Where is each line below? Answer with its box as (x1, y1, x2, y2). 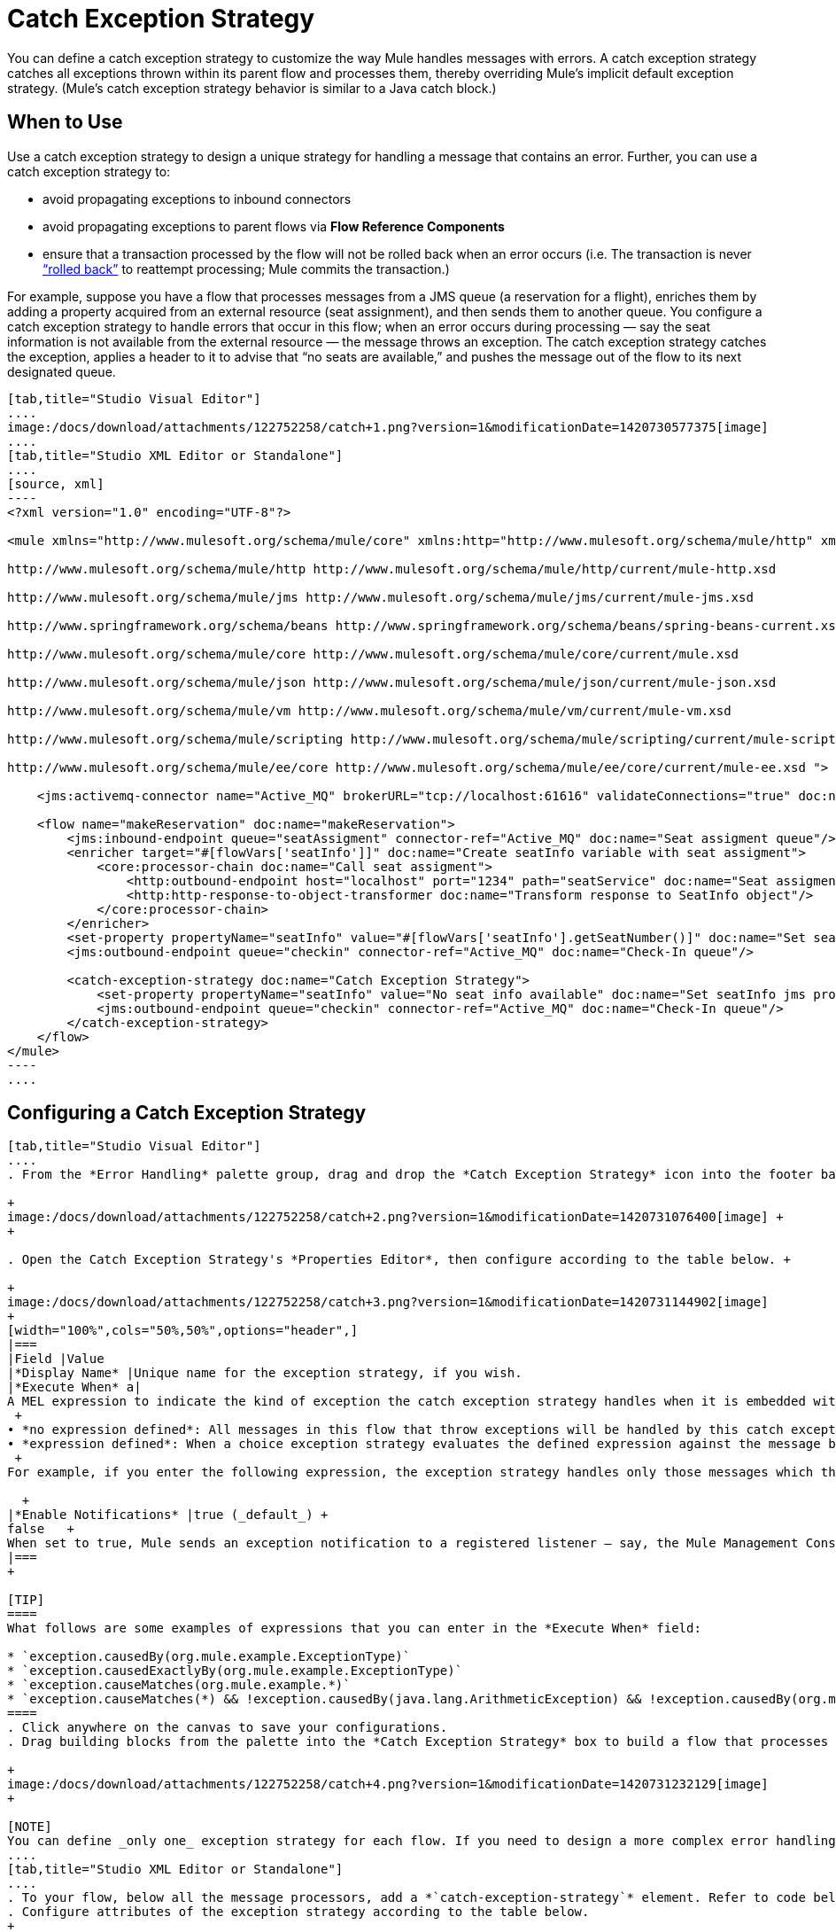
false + (7, 1522, 74, 1537)
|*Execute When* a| (7, 1380, 142, 1395)
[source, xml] (7, 476, 104, 491)
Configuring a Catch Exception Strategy (7, 1102, 367, 1125)
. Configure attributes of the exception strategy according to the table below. (7, 1905, 590, 1920)
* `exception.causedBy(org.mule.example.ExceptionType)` (7, 1649, 411, 1664)
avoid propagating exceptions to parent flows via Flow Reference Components (43, 218, 505, 234)
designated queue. (7, 363, 116, 379)
